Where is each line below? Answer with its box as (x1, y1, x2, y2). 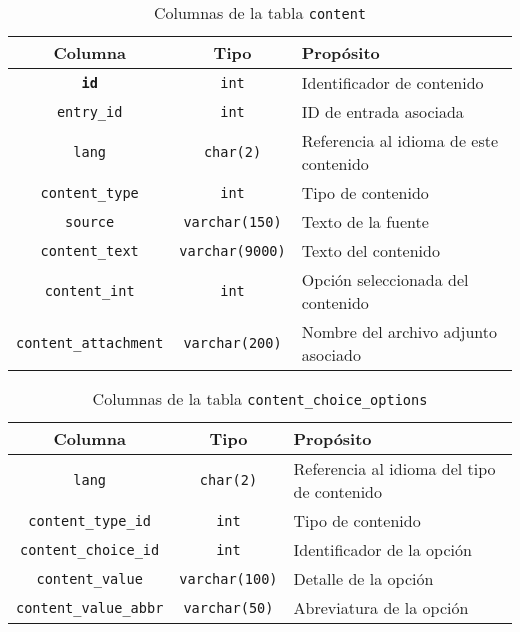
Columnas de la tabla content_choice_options (92, 387, 428, 410)
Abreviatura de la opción (293, 596, 469, 619)
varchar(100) (179, 570, 278, 587)
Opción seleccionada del (301, 268, 469, 291)
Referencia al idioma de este (301, 129, 499, 152)
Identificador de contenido (301, 71, 484, 94)
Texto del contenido (301, 239, 440, 262)
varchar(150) (183, 213, 282, 230)
